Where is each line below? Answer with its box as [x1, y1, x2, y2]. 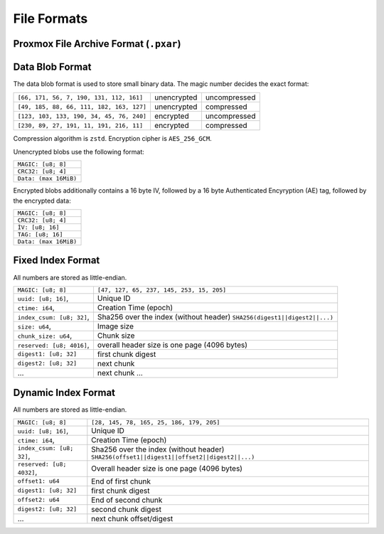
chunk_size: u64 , [17, 331, 73, 341]
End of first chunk [91, 476, 151, 486]
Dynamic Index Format [13, 387, 116, 399]
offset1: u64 [17, 477, 60, 485]
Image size [97, 321, 134, 331]
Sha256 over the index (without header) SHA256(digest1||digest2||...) [97, 311, 334, 321]
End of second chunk [91, 495, 163, 505]
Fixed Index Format [13, 255, 100, 267]
